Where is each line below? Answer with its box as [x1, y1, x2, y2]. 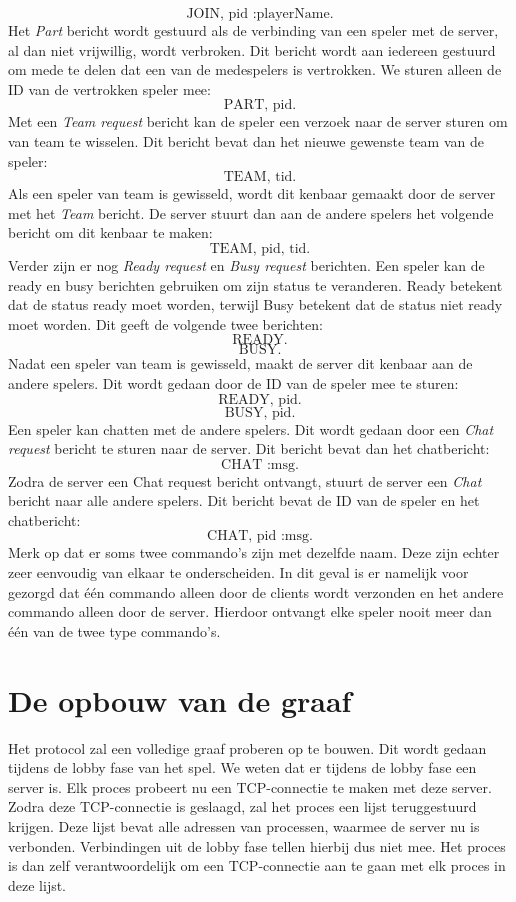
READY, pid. [218, 392, 302, 407]
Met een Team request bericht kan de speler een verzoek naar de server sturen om [8, 111, 508, 132]
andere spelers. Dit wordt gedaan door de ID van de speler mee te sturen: [8, 372, 459, 393]
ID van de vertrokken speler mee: [8, 78, 211, 99]
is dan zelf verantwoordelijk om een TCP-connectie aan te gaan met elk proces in [8, 855, 506, 876]
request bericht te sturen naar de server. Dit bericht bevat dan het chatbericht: [8, 438, 490, 459]
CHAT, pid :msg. [207, 529, 313, 544]
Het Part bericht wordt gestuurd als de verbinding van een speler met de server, [8, 20, 499, 40]
